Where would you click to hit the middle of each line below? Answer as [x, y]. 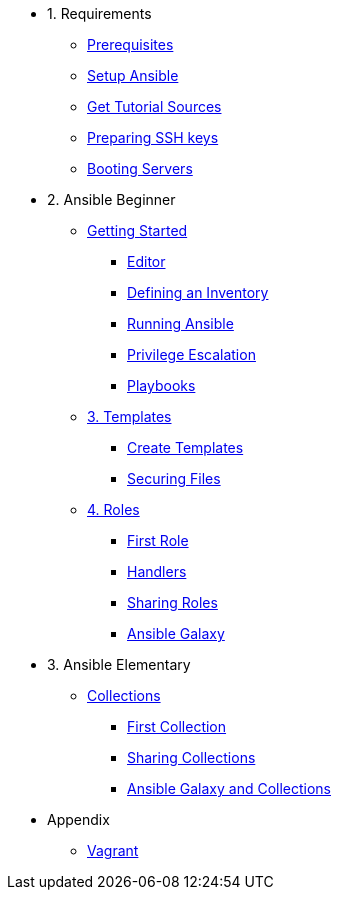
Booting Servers [140, 168]
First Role [158, 540]
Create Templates [185, 447]
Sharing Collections [191, 757]
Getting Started [137, 230]
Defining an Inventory [198, 292]
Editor [146, 261]
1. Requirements [99, 13]
